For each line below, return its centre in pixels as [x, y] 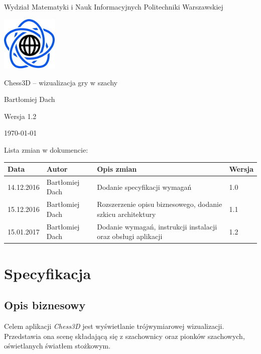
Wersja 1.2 [20, 116]
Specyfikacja [48, 273]
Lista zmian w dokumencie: [46, 149]
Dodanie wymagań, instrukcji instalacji [157, 226]
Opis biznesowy [45, 305]
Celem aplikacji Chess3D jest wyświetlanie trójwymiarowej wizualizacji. [114, 326]
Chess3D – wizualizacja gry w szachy [61, 82]
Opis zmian [117, 169]
